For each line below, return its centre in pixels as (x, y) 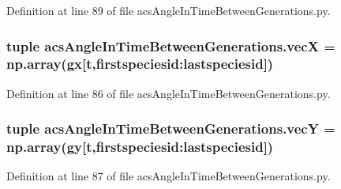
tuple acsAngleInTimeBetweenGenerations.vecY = (171, 129)
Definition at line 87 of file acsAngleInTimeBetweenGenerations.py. (169, 176)
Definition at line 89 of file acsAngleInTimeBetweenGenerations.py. (169, 10)
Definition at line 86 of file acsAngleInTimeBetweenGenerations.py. (169, 93)
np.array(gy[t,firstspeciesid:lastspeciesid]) (140, 147)
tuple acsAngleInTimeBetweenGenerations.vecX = (171, 45)
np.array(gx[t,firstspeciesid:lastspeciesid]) (140, 64)
